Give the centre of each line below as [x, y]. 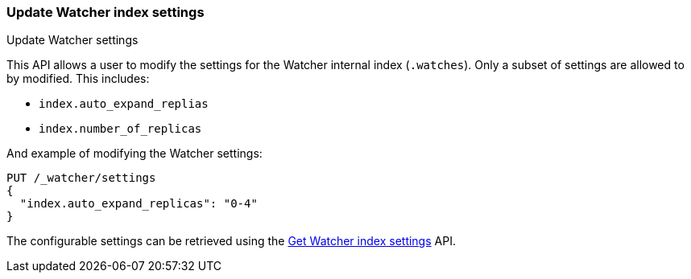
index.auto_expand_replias [124, 104]
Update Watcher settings [72, 40]
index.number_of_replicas [120, 129]
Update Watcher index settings [106, 12]
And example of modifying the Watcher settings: [134, 154]
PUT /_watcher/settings [81, 178]
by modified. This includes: [78, 79]
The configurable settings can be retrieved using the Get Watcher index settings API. [231, 241]
